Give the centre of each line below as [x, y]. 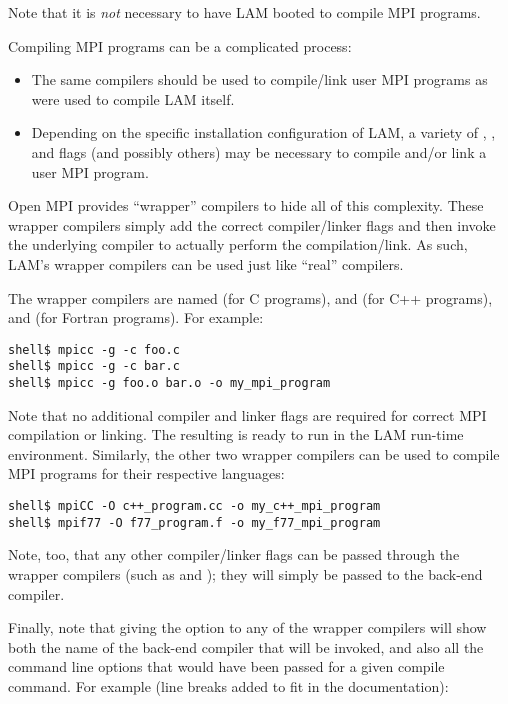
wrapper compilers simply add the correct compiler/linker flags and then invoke [252, 224]
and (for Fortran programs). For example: [136, 317]
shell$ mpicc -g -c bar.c [94, 366]
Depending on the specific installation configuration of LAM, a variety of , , [263, 132]
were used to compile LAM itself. [133, 98]
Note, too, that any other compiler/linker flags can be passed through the [234, 554]
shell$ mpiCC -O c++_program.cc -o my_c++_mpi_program [194, 506]
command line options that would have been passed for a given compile [226, 666]
